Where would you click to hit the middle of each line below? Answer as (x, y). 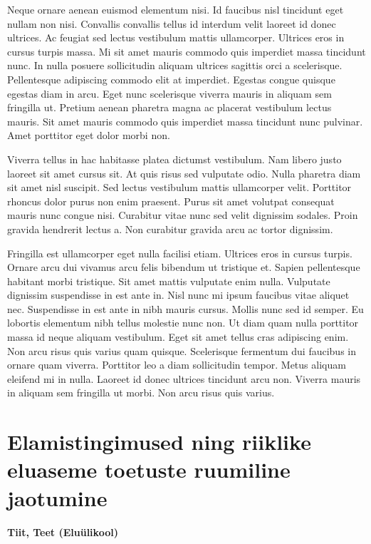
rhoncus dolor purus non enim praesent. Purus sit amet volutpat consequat (171, 201)
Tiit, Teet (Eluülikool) (63, 532)
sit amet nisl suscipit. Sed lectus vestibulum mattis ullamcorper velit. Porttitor (179, 187)
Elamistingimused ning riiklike (159, 442)
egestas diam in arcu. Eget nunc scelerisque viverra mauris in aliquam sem (169, 93)
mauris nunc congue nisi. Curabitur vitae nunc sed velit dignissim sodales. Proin (183, 215)
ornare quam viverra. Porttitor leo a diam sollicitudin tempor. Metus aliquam (177, 365)
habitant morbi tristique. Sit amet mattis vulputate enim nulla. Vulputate (169, 281)
